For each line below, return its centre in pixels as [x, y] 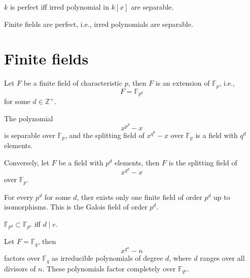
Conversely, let [27, 163]
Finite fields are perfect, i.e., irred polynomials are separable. [99, 24]
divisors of [20, 268]
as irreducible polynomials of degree [107, 258]
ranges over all [222, 258]
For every [19, 197]
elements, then [137, 163]
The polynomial [29, 118]
